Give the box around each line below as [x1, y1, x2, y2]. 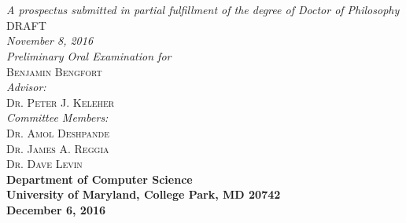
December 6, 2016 [6, 201, 106, 218]
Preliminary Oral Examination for [6, 47, 172, 64]
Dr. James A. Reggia [6, 140, 109, 156]
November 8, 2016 [6, 32, 94, 49]
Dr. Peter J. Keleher [6, 93, 115, 110]
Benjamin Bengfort [6, 63, 102, 79]
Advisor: [6, 79, 46, 95]
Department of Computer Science [6, 170, 193, 187]
